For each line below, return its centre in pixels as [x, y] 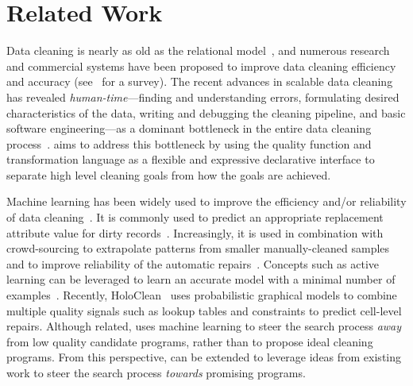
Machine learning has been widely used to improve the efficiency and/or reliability [206, 201]
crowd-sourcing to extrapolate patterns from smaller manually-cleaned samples [198, 248]
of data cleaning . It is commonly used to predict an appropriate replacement [195, 217]
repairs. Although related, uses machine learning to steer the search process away [204, 326]
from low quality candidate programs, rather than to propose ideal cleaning [190, 341]
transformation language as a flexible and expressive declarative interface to [191, 159]
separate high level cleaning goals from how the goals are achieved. [169, 174]
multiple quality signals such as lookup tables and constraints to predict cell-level [204, 310]
